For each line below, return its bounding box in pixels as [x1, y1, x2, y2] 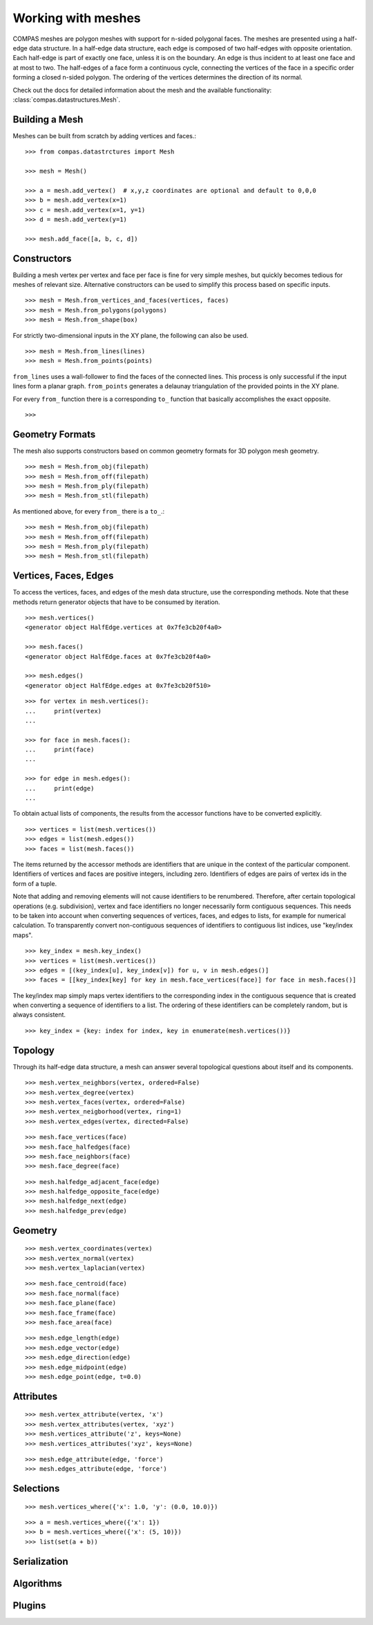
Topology [12, 1044, 55, 1056]
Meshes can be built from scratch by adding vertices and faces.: [12, 131, 197, 140]
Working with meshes [12, 10, 141, 26]
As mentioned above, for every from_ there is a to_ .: [12, 507, 165, 515]
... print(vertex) [25, 707, 102, 715]
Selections [12, 1483, 60, 1494]
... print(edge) [25, 785, 95, 792]
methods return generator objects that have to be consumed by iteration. [12, 598, 220, 606]
